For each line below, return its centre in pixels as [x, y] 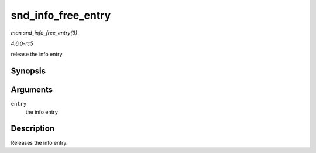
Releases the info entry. [39, 142]
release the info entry [37, 54]
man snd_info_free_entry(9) [44, 33]
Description [33, 129]
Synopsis [28, 71]
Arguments [32, 90]
